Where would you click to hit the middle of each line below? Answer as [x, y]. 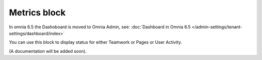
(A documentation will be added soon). [48, 51]
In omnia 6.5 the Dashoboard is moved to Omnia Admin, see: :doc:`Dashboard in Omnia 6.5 [100, 27]
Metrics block [37, 12]
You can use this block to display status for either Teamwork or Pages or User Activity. [95, 42]
